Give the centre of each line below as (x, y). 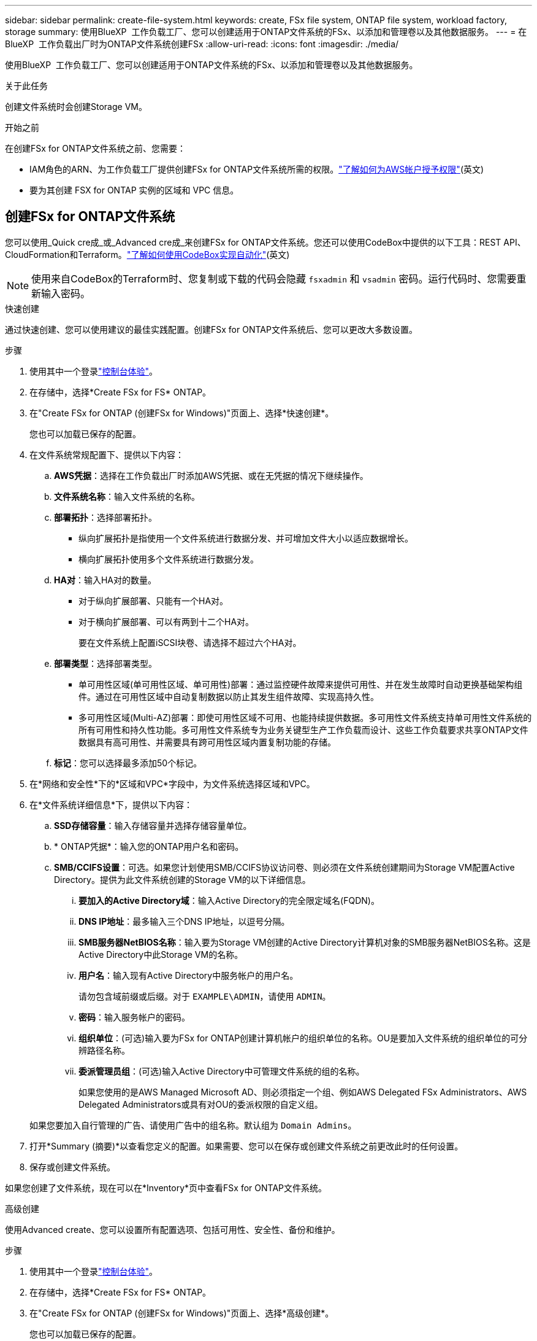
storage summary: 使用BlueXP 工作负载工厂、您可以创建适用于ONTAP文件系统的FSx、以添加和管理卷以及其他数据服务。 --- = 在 (266, 32)
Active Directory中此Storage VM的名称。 (161, 954)
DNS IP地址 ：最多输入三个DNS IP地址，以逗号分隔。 (184, 921)
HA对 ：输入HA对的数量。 (105, 580)
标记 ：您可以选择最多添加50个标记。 (128, 763)
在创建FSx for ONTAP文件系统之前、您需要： (95, 148)
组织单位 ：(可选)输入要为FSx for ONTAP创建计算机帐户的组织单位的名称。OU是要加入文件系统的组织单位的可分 (303, 1038)
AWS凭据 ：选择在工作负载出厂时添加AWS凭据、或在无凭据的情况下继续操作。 (211, 475)
